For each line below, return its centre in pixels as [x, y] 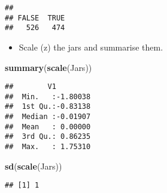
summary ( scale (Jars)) [48, 67]
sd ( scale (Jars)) [34, 166]
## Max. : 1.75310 [48, 147]
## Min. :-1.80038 [48, 96]
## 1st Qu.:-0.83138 [48, 107]
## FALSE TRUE [35, 18]
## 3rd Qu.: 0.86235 [48, 137]
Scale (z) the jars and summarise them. [91, 47]
